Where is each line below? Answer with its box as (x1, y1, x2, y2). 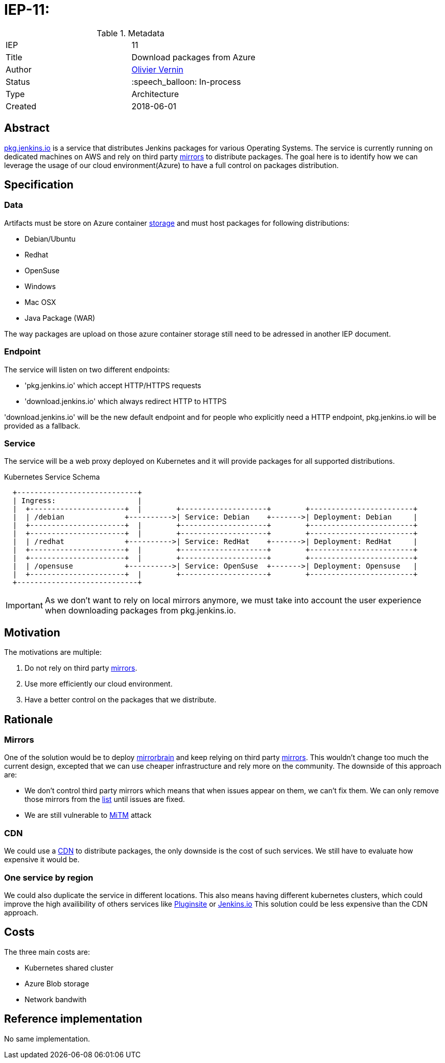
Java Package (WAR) (25, 313, 96, 322)
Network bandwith (25, 995, 87, 1004)
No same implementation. (4, 1034, 90, 1043)
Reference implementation (4, 1012, 143, 1026)
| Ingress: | (12, 497, 142, 505)
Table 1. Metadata (97, 28, 165, 38)
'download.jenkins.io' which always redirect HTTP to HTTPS (25, 396, 227, 406)
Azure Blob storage (25, 979, 89, 988)
